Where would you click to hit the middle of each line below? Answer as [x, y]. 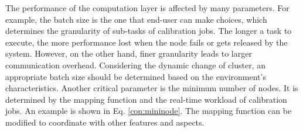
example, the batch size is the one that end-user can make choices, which [136, 19]
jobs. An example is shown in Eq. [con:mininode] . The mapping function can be [149, 111]
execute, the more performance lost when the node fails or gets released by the [147, 42]
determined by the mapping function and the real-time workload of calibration [146, 99]
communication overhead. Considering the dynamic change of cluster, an [135, 65]
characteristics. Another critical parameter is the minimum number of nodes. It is [152, 88]
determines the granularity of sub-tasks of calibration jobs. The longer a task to [149, 31]
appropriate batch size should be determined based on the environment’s [136, 76]
